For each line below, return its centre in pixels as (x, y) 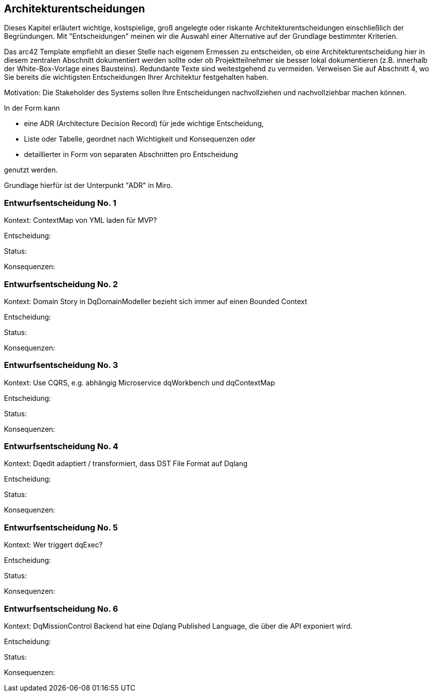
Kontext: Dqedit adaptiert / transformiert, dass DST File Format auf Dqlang (126, 464)
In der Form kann (32, 108)
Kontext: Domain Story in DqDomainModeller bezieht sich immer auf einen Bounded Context (156, 301)
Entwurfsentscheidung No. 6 (61, 609)
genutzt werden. (31, 170)
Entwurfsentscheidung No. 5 (61, 527)
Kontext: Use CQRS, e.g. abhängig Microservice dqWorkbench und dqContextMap (140, 382)
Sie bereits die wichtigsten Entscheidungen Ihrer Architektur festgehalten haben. (136, 77)
